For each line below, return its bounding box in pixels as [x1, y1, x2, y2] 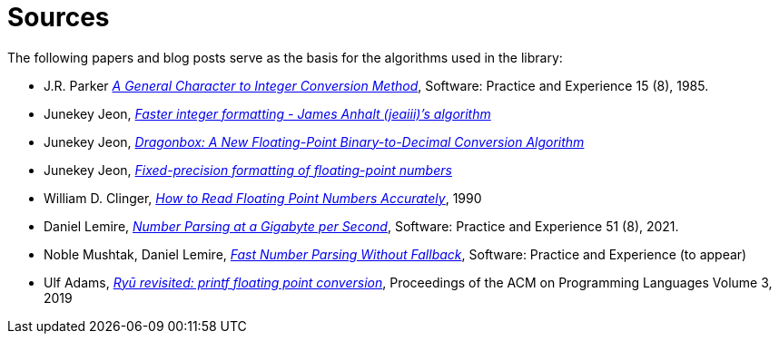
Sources [7, 2, 110, 33]
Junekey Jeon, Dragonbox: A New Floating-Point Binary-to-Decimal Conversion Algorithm [44, 133, 585, 150]
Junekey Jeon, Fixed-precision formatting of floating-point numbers [44, 161, 452, 178]
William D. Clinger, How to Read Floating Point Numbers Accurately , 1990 [44, 190, 482, 206]
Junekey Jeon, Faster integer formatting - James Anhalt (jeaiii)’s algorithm [44, 105, 491, 122]
